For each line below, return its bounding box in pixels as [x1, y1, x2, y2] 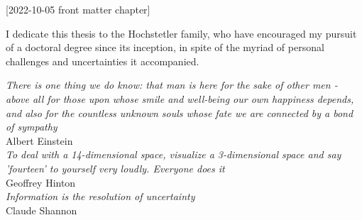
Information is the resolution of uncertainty [6, 189, 195, 204]
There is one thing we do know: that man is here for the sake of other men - [6, 77, 338, 92]
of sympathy [6, 119, 57, 134]
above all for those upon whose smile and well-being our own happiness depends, [6, 91, 354, 106]
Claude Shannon [6, 202, 77, 217]
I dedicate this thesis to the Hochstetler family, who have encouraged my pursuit [6, 26, 357, 40]
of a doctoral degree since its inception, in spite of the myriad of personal [6, 40, 324, 55]
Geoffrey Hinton [6, 175, 76, 189]
